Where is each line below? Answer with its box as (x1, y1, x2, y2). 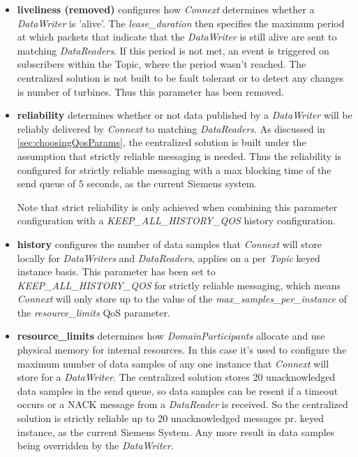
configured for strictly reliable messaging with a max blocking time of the (17, 162, 331, 177)
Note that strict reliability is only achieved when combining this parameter (17, 199, 338, 214)
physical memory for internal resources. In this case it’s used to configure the (17, 342, 347, 357)
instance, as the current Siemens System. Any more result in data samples (17, 424, 335, 439)
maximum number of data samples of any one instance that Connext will (17, 356, 329, 370)
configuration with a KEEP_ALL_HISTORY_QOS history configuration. (17, 213, 336, 228)
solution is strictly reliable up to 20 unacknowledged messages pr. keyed (17, 411, 325, 426)
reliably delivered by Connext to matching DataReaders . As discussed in (17, 121, 325, 136)
